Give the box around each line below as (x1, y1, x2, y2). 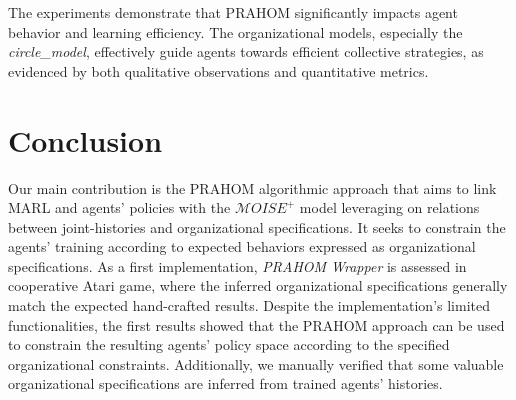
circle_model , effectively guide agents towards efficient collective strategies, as (8, 41, 484, 62)
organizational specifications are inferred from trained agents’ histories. (8, 373, 443, 394)
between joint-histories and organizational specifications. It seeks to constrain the (8, 216, 506, 237)
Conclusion (8, 119, 163, 160)
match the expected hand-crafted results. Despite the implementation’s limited (8, 295, 491, 316)
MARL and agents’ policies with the (8, 197, 231, 218)
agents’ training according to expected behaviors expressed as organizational (8, 236, 476, 257)
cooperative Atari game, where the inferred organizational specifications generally (8, 275, 508, 296)
